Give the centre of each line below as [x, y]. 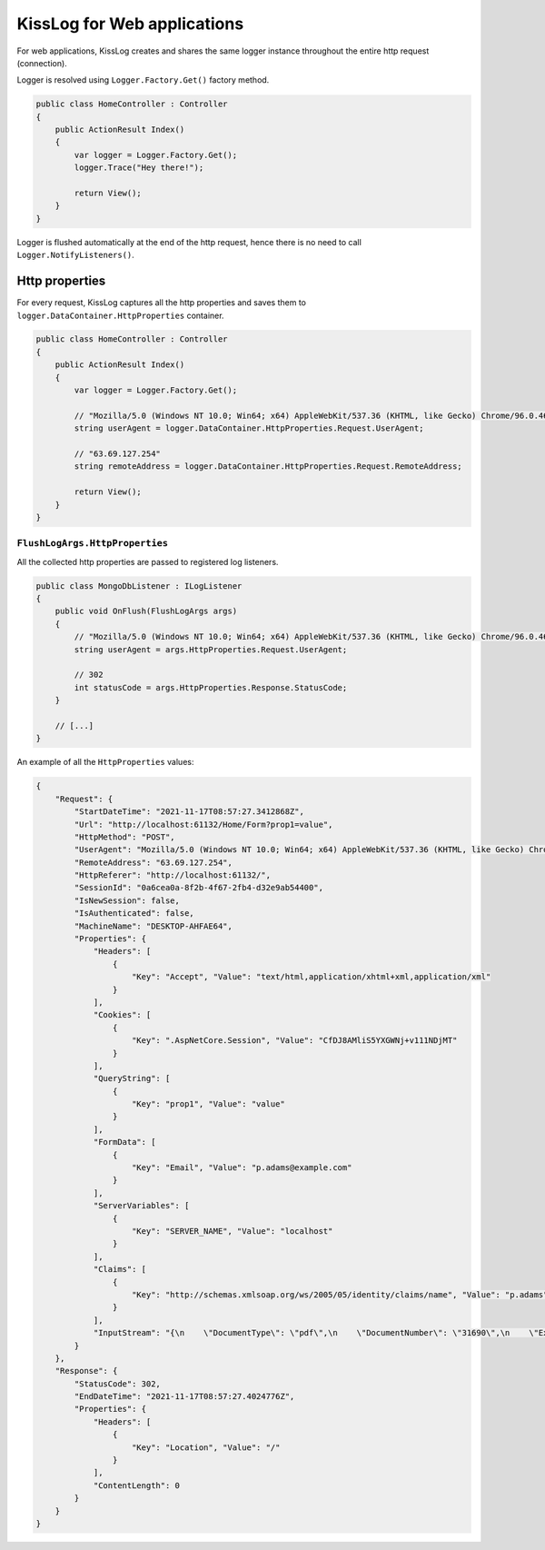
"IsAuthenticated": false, [134, 914]
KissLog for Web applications [130, 24]
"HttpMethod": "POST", [125, 837]
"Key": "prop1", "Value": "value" [208, 1104]
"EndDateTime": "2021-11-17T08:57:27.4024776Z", [184, 1396]
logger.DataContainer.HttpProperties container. [120, 315]
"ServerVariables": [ [141, 1206]
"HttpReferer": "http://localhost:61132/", [173, 875]
